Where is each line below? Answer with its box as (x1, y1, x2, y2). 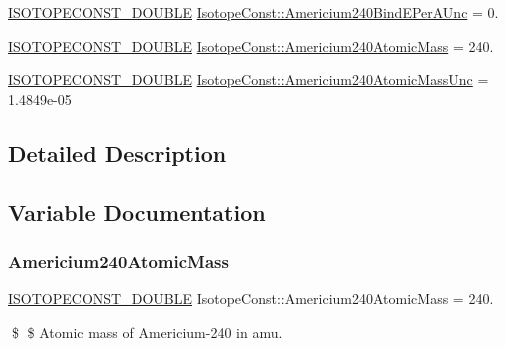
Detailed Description (8, 137, 227, 168)
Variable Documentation (8, 196, 266, 227)
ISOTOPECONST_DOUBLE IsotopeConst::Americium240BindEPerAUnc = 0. (8, 2, 499, 22)
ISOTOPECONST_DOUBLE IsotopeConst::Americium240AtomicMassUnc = (8, 69, 489, 90)
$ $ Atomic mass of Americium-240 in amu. (11, 321, 283, 342)
